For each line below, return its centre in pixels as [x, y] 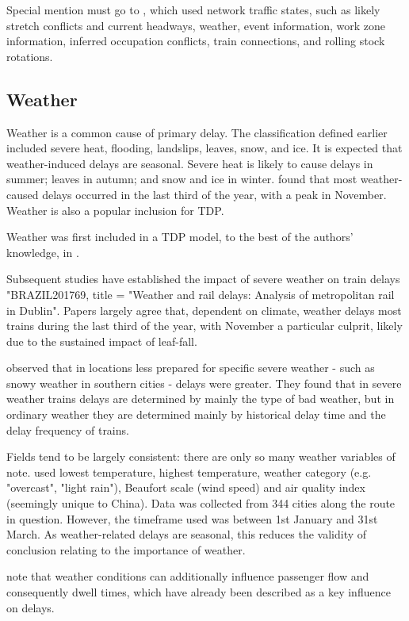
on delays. [31, 607]
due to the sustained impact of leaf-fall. [102, 341]
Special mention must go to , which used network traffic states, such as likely [193, 10]
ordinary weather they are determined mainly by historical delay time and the [196, 414]
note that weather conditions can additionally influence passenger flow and [188, 576]
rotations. [30, 56]
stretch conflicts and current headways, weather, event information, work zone [196, 25]
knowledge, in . [43, 252]
